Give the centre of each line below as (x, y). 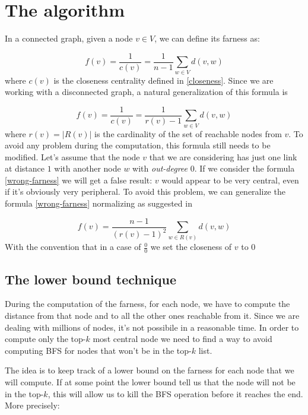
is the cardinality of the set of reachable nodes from (188, 133)
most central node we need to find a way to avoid (182, 339)
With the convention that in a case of (73, 247)
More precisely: (32, 405)
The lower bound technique (91, 279)
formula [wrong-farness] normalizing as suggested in (99, 203)
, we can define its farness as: (207, 38)
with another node (88, 168)
